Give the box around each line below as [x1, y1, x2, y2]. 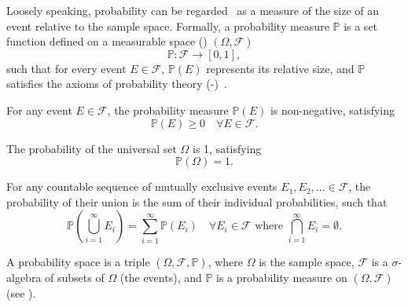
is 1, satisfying [193, 140, 262, 156]
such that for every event [6, 60, 127, 76]
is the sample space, [259, 254, 355, 270]
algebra [6, 269, 42, 285]
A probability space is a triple [6, 254, 150, 270]
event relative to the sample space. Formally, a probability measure [6, 17, 329, 34]
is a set [344, 17, 378, 34]
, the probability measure [107, 101, 229, 118]
